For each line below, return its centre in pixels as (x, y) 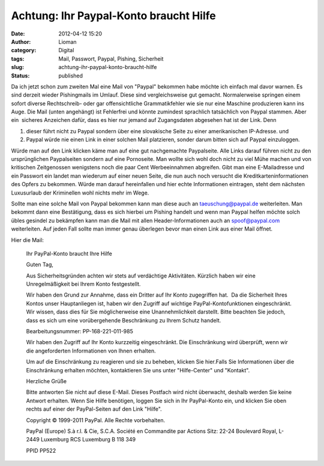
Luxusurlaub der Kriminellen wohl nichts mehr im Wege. (80, 193)
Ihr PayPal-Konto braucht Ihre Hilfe (69, 253)
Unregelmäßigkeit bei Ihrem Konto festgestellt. (83, 284)
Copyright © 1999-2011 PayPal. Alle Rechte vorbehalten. (95, 420)
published (71, 76)
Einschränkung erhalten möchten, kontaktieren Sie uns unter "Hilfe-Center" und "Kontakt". (138, 370)
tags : (18, 59)
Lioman (68, 41)
